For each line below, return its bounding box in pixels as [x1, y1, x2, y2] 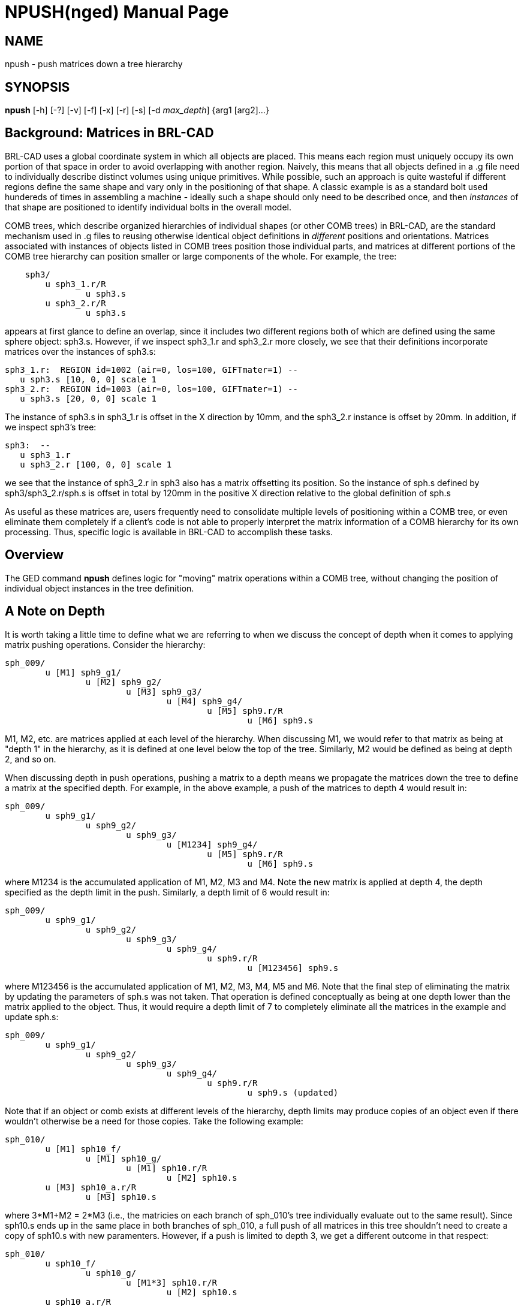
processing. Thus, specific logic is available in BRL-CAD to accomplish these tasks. [5, 526, 333, 537]
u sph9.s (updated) [247, 1087, 339, 1097]
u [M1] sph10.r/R [126, 1163, 207, 1173]
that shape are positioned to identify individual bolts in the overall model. [5, 201, 291, 212]
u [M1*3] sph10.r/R [126, 1277, 218, 1287]
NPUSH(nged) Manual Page [5, 2, 229, 22]
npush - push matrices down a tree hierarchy [5, 59, 183, 70]
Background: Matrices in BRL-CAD [5, 125, 214, 141]
